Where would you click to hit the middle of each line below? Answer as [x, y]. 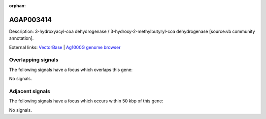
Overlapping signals [34, 60]
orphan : [17, 6]
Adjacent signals [30, 91]
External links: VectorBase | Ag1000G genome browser [65, 47]
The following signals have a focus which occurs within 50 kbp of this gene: [86, 101]
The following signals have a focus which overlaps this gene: [71, 70]
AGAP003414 [30, 20]
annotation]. [21, 38]
